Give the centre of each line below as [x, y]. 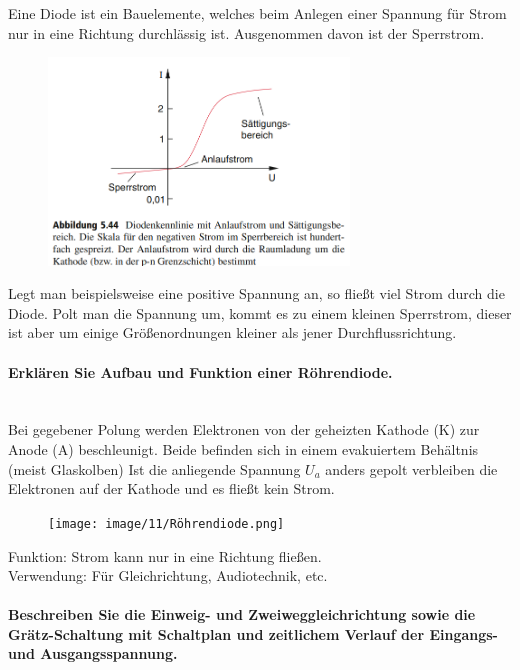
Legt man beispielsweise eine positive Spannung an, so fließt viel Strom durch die [256, 293]
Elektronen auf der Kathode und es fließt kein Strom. [171, 488]
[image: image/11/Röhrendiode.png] [166, 523]
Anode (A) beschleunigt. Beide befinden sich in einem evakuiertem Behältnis [243, 449]
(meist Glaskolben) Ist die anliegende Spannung [154, 468]
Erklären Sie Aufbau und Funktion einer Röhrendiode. [200, 371]
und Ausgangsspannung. [93, 653]
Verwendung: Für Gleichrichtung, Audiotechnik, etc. [168, 575]
